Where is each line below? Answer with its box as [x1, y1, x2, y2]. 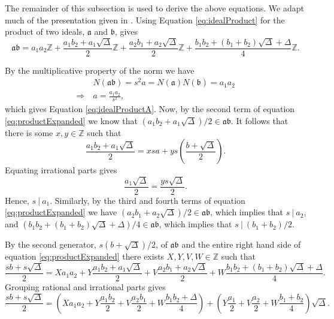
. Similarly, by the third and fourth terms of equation [50, 194, 245, 206]
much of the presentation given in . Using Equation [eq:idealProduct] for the [5, 13, 285, 26]
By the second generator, [5, 238, 96, 251]
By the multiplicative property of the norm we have [5, 64, 195, 76]
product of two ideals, [5, 25, 85, 38]
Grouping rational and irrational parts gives [5, 280, 166, 293]
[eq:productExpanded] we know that [5, 114, 138, 127]
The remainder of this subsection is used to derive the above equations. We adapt [5, 2, 304, 14]
